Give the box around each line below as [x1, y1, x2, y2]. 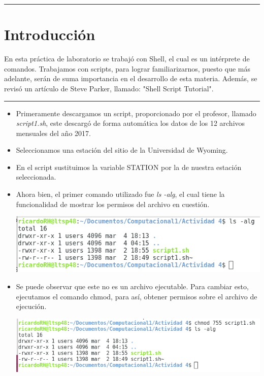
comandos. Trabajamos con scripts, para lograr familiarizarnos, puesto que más [4, 63, 250, 74]
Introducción [4, 24, 95, 45]
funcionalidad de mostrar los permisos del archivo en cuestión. [16, 198, 210, 209]
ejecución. [16, 301, 47, 312]
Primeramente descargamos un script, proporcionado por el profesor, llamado [16, 108, 256, 118]
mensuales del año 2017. [16, 127, 91, 138]
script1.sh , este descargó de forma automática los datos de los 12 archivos [16, 118, 245, 128]
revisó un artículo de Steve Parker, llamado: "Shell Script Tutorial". [4, 83, 214, 93]
